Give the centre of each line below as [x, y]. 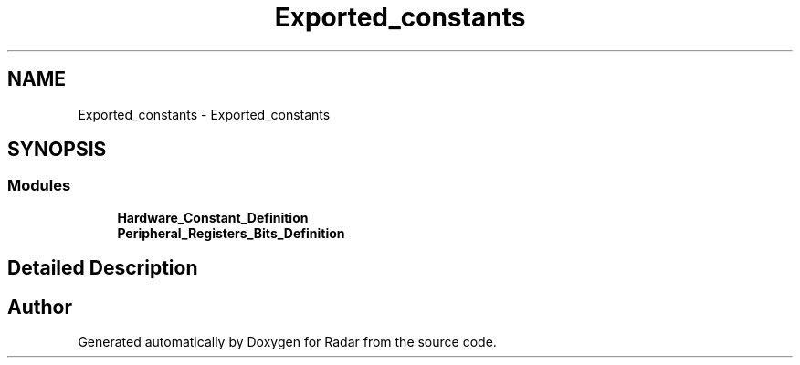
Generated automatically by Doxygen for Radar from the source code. [287, 342]
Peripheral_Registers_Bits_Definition [231, 233]
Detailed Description [103, 268]
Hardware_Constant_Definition [213, 217]
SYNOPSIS [57, 150]
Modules [39, 186]
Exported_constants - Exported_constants [204, 114]
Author [40, 307]
